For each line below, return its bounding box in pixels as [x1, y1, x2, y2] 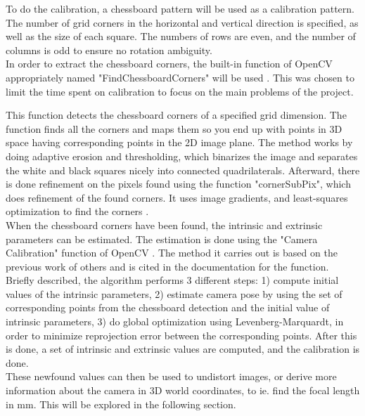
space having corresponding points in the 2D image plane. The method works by [6, 135, 353, 150]
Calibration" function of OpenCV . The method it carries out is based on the [6, 245, 338, 260]
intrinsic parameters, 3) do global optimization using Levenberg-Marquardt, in [6, 314, 344, 329]
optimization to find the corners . [6, 204, 149, 219]
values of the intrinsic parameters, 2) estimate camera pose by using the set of [6, 286, 342, 301]
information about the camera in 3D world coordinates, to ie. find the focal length [6, 383, 360, 398]
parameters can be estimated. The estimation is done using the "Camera [6, 231, 318, 246]
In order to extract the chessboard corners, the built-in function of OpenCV [6, 56, 333, 71]
